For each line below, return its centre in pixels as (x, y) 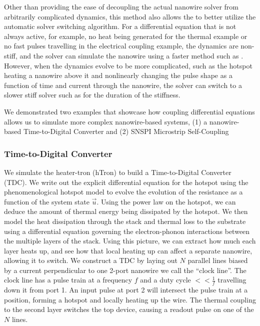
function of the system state (47, 201)
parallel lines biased (218, 260)
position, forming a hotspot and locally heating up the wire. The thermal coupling (130, 299)
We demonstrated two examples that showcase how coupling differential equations (129, 111)
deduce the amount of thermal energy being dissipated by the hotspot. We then (126, 211)
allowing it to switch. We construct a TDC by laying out (91, 260)
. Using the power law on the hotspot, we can (166, 201)
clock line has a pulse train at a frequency (68, 280)
